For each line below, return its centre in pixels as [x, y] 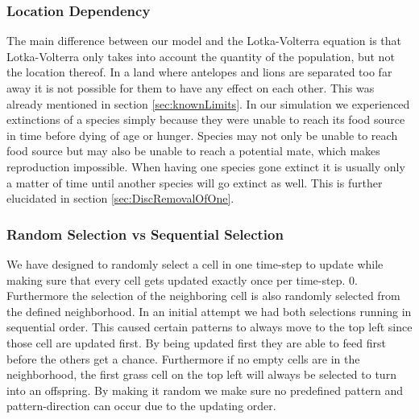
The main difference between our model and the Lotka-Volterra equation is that [204, 41]
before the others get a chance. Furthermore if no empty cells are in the [183, 358]
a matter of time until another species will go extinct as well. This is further [195, 182]
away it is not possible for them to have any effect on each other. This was [191, 88]
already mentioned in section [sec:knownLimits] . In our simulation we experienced [208, 103]
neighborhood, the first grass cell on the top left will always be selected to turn [201, 374]
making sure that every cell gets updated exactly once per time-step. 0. [182, 279]
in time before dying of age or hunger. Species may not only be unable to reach [202, 135]
